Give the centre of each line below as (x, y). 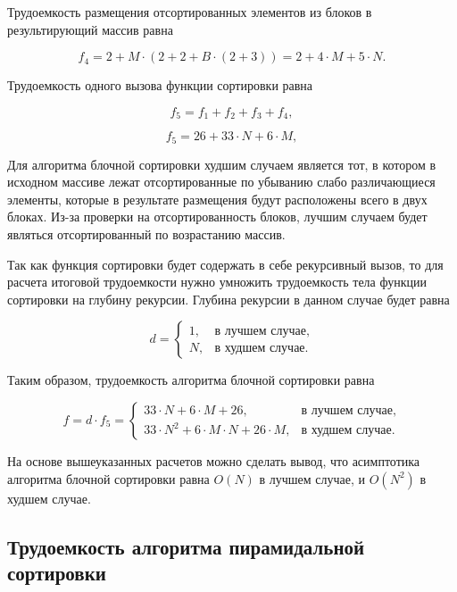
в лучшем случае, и (312, 478)
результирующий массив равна (90, 29)
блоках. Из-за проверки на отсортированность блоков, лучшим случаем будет (217, 217)
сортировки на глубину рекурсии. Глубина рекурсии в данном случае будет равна (228, 299)
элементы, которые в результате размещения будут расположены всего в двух (217, 199)
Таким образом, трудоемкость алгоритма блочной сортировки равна (191, 380)
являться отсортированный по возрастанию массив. (146, 234)
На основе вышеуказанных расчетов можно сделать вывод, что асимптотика (214, 461)
